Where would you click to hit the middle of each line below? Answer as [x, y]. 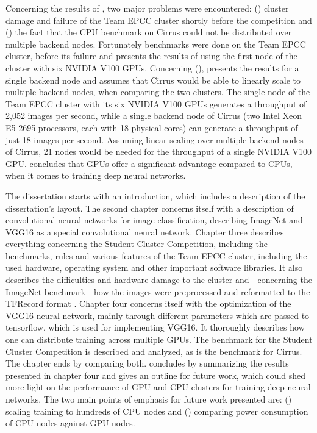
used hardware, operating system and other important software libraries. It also [154, 267]
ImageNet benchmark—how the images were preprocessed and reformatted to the [158, 291]
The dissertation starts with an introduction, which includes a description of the [155, 195]
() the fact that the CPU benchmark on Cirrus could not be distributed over [149, 32]
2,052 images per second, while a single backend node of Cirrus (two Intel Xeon [154, 116]
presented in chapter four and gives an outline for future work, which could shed [156, 375]
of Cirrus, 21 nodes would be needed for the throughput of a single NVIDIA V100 [158, 152]
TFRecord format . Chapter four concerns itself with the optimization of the [148, 303]
